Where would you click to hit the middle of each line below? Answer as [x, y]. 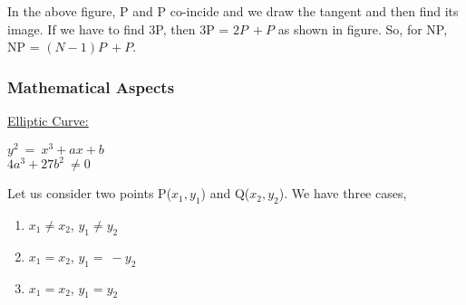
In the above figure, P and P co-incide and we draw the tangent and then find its [233, 11]
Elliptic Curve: [48, 120]
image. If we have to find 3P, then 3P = [118, 29]
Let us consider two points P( [90, 193]
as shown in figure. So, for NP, [363, 29]
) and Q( [225, 193]
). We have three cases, [343, 193]
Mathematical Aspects [91, 86]
